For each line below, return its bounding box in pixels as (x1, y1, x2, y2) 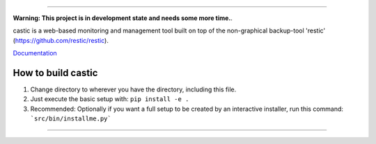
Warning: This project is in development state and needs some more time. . (13, 14, 233, 22)
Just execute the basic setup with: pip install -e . (30, 95, 189, 103)
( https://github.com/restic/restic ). (13, 36, 109, 44)
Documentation (13, 49, 57, 57)
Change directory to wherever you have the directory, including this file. (30, 85, 237, 93)
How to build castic (13, 66, 98, 79)
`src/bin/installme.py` (30, 115, 111, 123)
